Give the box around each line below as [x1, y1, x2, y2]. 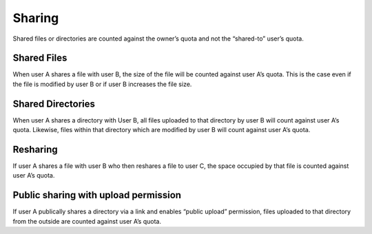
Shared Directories [12, 98, 96, 109]
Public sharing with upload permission [12, 189, 182, 201]
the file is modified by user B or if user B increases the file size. [12, 80, 192, 88]
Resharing [12, 143, 58, 155]
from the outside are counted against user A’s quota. [12, 217, 162, 225]
